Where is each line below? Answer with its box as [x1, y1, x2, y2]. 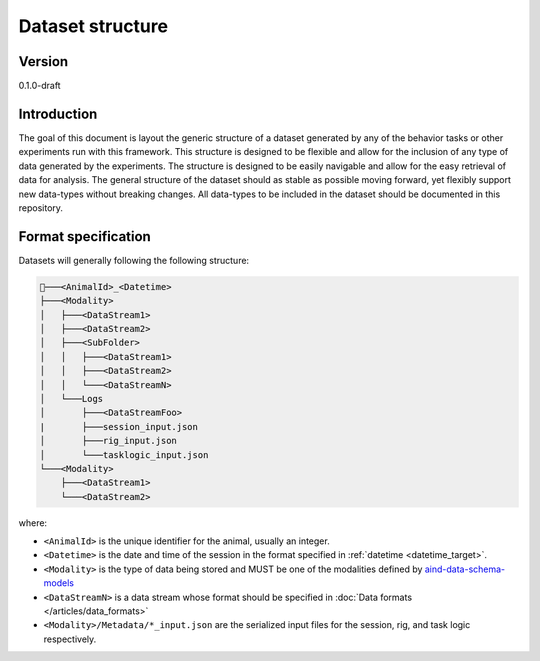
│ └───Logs [39, 393, 104, 404]
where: [18, 516, 48, 529]
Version [18, 53, 69, 70]
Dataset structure [18, 15, 169, 37]
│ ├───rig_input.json [39, 435, 177, 447]
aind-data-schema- [424, 563, 506, 575]
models [43, 577, 75, 589]
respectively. [43, 633, 97, 645]
